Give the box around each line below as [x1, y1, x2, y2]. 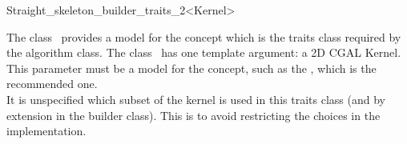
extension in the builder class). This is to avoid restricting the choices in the [6, 106, 381, 123]
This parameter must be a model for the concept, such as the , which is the [6, 59, 377, 76]
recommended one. [6, 75, 98, 92]
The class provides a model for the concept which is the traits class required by [6, 28, 401, 45]
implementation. [6, 122, 87, 139]
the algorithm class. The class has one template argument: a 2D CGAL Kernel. [6, 44, 401, 61]
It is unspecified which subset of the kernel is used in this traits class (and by [6, 90, 385, 107]
